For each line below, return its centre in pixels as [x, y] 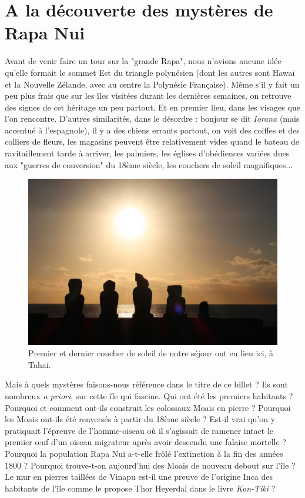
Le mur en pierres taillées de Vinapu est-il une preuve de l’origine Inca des [139, 477]
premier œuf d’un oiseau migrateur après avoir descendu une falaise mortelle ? [145, 442]
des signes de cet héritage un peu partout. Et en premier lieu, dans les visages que [152, 107]
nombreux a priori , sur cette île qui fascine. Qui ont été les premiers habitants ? [149, 396]
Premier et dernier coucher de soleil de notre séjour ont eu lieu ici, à [151, 353]
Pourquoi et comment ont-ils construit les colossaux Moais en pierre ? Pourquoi [148, 407]
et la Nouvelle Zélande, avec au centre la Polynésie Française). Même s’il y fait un [152, 84]
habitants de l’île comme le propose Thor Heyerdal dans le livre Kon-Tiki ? [140, 488]
